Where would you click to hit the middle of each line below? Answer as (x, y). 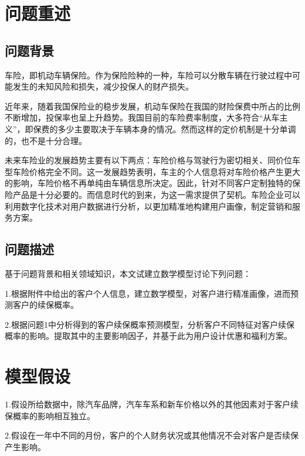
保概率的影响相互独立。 (50, 415)
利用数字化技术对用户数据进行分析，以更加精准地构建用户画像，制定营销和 (148, 206)
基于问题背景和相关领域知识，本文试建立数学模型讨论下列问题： (128, 273)
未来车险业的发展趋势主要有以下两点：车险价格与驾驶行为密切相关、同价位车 (152, 160)
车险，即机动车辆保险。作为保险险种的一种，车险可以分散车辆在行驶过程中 (148, 75)
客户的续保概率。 (45, 305)
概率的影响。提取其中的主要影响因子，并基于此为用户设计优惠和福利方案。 (148, 336)
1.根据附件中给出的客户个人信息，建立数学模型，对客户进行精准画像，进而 (148, 293)
